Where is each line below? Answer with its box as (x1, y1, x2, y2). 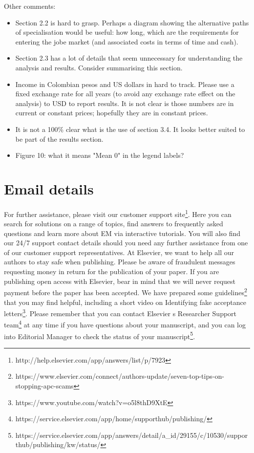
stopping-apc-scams (15, 381, 74, 391)
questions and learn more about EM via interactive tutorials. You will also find (4, 228, 241, 238)
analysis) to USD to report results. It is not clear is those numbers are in (15, 98, 234, 108)
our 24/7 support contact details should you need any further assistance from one (4, 237, 248, 248)
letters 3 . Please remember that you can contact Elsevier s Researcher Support (4, 307, 237, 318)
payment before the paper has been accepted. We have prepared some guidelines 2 (4, 286, 247, 297)
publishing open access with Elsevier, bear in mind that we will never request (4, 276, 236, 286)
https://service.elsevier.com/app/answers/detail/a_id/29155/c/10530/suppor (15, 430, 248, 440)
